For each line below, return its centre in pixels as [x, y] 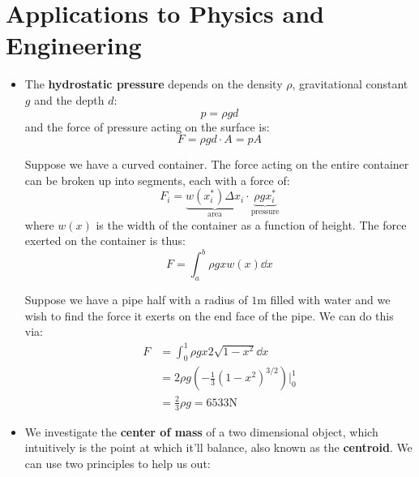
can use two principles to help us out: [118, 463]
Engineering [74, 45]
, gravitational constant [350, 84]
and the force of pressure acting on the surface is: [147, 126]
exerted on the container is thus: [105, 241]
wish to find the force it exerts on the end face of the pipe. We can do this [209, 315]
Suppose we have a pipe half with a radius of [136, 300]
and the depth [69, 99]
